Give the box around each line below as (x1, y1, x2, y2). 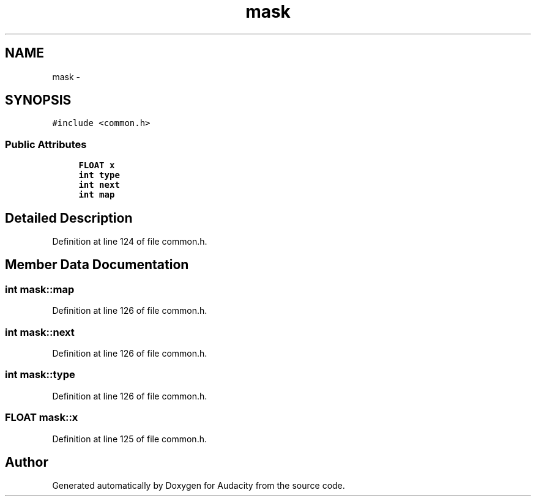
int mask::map (5, 283, 75, 295)
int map (78, 190, 115, 200)
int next (78, 180, 120, 190)
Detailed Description (5, 210, 133, 226)
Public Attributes (5, 138, 87, 150)
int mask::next (5, 325, 75, 338)
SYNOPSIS (5, 92, 72, 108)
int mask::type (5, 368, 75, 381)
